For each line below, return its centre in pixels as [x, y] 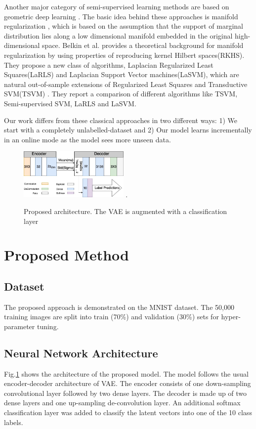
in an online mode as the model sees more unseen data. [87, 139]
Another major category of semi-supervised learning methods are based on [117, 6]
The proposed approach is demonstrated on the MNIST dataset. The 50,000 [119, 307]
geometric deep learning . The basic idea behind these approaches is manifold [121, 16]
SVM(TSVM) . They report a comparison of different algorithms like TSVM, [121, 94]
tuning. [48, 326]
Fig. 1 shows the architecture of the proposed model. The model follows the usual [126, 373]
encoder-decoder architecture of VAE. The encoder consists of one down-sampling [128, 383]
